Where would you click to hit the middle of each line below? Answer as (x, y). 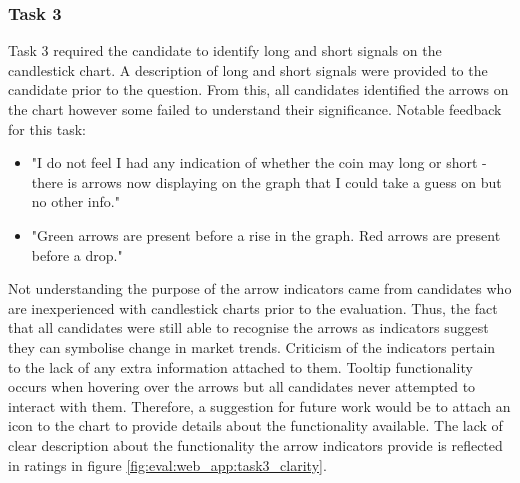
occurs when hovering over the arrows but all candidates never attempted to (242, 386)
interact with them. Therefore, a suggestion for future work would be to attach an (259, 405)
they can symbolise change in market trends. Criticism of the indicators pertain (252, 346)
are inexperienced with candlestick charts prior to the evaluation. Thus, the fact (253, 307)
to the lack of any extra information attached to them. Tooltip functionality (240, 366)
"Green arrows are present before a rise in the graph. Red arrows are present (266, 234)
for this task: (47, 128)
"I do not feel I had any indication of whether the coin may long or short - (259, 162)
